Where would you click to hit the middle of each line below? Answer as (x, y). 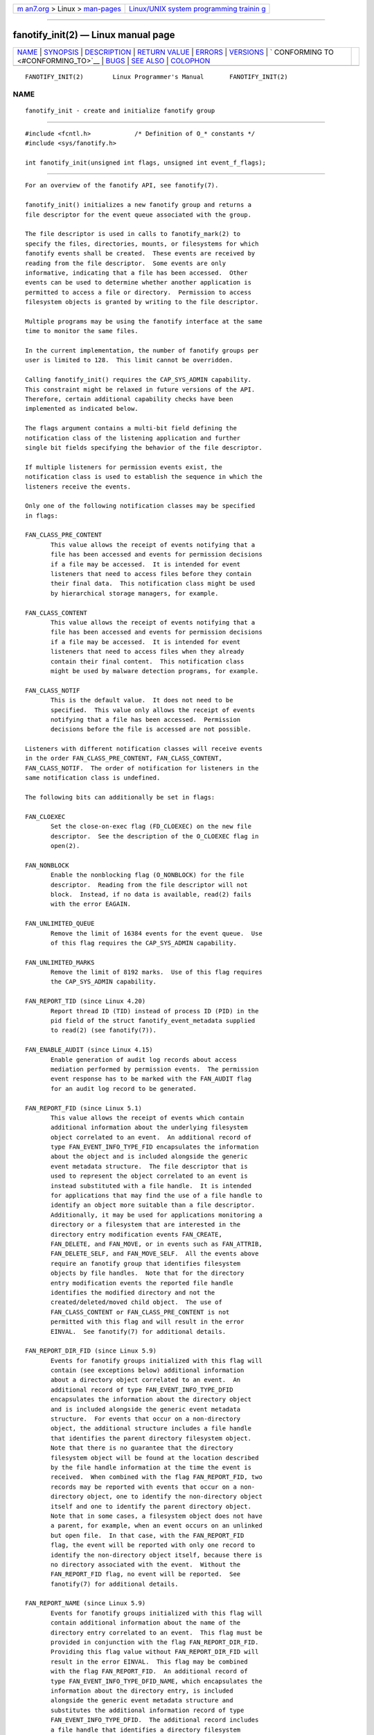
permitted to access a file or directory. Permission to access (139, 292)
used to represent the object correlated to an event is (150, 1176)
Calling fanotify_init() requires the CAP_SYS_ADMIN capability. (139, 380)
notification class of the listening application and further (133, 438)
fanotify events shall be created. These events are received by (140, 254)
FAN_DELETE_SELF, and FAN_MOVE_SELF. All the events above (155, 1254)
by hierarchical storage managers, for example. (135, 593)
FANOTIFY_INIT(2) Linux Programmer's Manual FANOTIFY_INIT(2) (157, 77)
